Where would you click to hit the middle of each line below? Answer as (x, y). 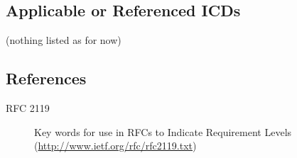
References (46, 78)
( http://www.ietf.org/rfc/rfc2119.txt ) (115, 146)
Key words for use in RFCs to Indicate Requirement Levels (163, 131)
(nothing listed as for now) (64, 40)
